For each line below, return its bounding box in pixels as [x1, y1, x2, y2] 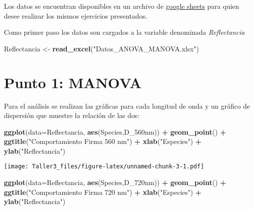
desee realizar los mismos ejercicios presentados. [4, 10, 148, 21]
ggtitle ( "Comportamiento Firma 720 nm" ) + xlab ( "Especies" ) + [4, 187, 202, 197]
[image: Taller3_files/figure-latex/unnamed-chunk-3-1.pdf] [4, 163, 204, 170]
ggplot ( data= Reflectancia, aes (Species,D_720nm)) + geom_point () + [4, 177, 227, 187]
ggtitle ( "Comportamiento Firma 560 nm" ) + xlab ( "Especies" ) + [4, 136, 202, 146]
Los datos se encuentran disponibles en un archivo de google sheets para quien [4, 1, 239, 11]
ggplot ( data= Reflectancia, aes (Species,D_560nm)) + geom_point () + [4, 126, 227, 137]
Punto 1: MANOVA [4, 72, 142, 92]
